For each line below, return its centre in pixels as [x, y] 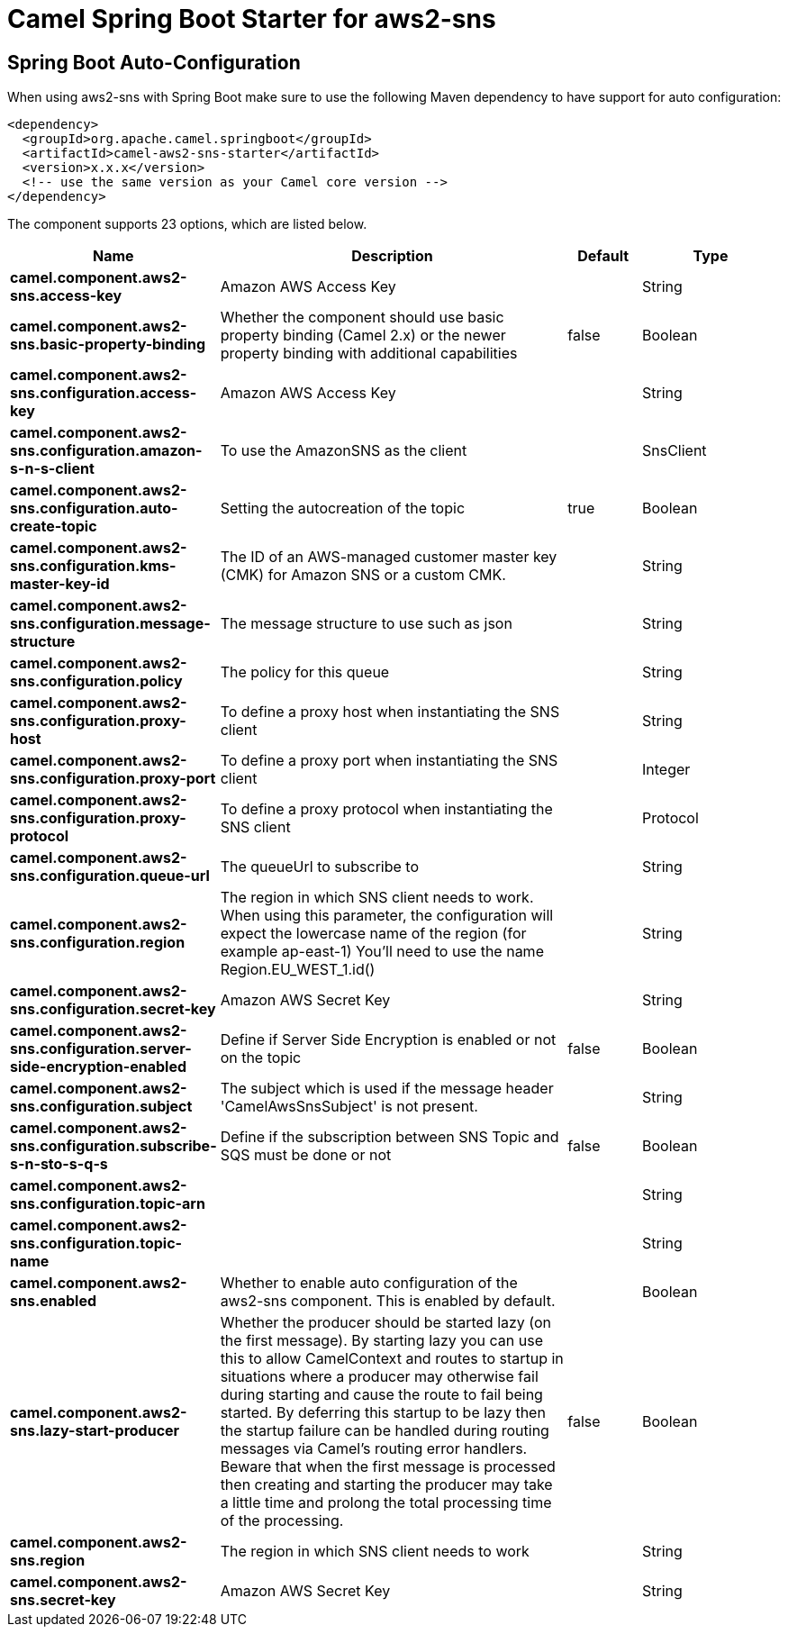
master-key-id [60, 584]
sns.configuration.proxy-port [113, 779]
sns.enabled [54, 1301]
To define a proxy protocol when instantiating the [386, 809]
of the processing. [282, 1521]
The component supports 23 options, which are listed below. [187, 224]
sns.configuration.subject [101, 1107]
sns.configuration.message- [110, 624]
